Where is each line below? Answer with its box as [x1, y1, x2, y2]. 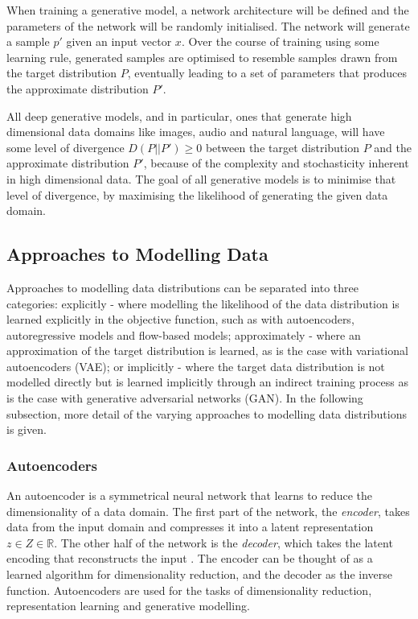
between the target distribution [205, 138, 359, 155]
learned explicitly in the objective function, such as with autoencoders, [6, 311, 354, 328]
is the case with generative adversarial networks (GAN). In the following [6, 390, 363, 406]
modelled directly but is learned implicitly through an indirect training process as [6, 373, 408, 390]
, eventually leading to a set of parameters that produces [127, 64, 407, 81]
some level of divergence [6, 138, 125, 155]
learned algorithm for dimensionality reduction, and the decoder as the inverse [6, 566, 392, 583]
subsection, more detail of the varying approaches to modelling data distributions [6, 405, 407, 422]
